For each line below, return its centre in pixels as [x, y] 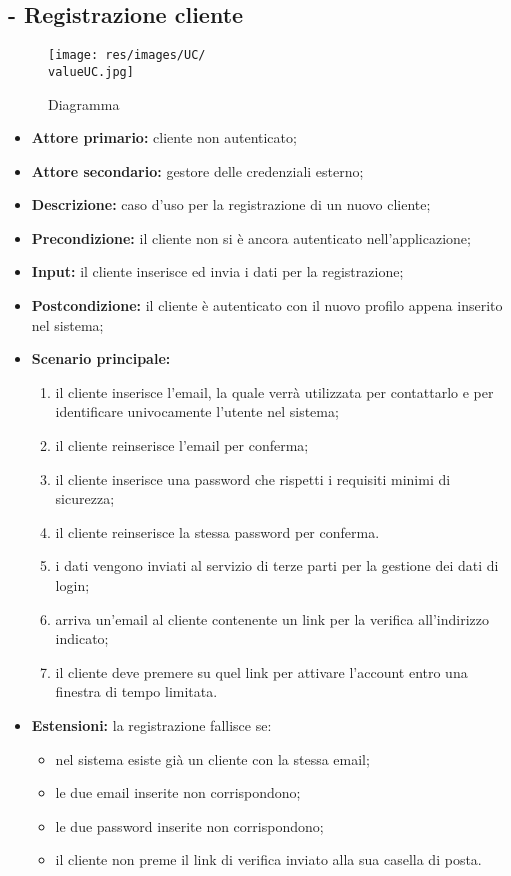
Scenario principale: [101, 358]
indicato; [82, 638]
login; [72, 585]
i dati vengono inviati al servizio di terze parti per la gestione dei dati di [277, 565]
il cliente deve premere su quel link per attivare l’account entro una [261, 671]
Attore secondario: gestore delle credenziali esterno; [197, 170]
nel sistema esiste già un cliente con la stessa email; [212, 758]
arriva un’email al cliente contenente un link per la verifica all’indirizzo [272, 618]
